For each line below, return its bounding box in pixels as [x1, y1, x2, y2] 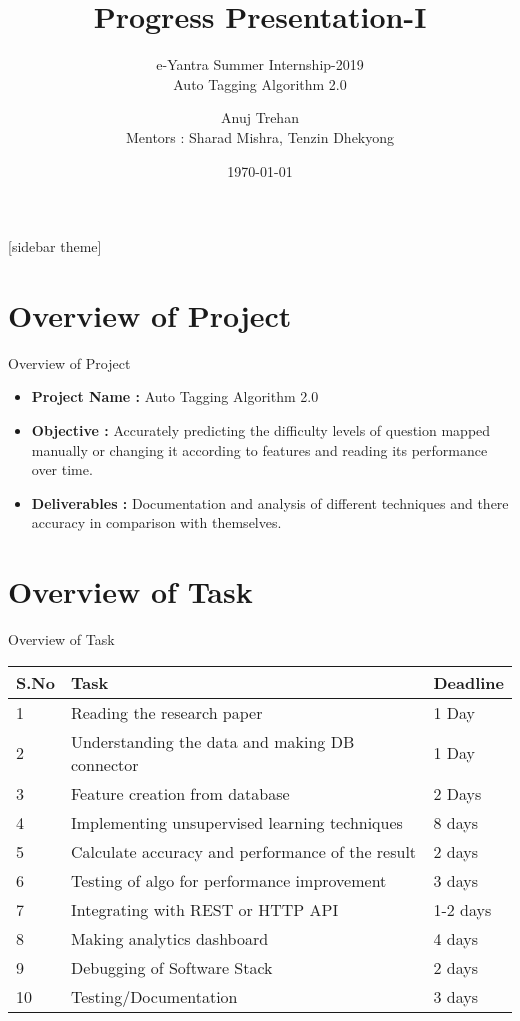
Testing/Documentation [70, 984, 238, 1008]
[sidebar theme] [8, 236, 102, 257]
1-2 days [433, 897, 492, 921]
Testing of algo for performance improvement [70, 868, 387, 892]
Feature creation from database [70, 781, 290, 805]
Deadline [433, 670, 504, 694]
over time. [31, 459, 93, 480]
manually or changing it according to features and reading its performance [31, 439, 488, 460]
